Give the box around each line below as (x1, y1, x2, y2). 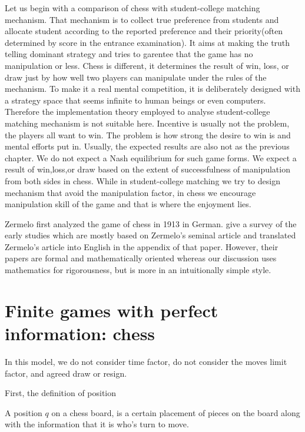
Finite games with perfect (5, 298, 218, 322)
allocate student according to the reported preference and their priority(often (5, 25, 283, 37)
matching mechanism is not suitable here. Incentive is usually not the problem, (5, 117, 290, 129)
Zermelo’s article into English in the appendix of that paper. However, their (5, 240, 279, 252)
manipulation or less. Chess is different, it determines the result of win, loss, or (5, 59, 289, 71)
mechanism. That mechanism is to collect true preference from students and (5, 13, 279, 25)
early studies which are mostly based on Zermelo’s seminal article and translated (5, 229, 296, 241)
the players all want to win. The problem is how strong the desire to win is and (5, 128, 291, 141)
